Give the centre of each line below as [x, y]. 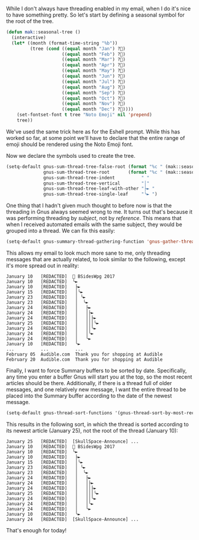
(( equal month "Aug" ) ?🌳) [94, 87]
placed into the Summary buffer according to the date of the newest [89, 396]
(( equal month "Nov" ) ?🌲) [94, 104]
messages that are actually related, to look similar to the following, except [96, 259]
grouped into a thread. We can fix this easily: [61, 231]
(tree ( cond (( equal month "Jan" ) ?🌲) [78, 49]
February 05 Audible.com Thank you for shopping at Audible [84, 354]
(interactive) [29, 37]
